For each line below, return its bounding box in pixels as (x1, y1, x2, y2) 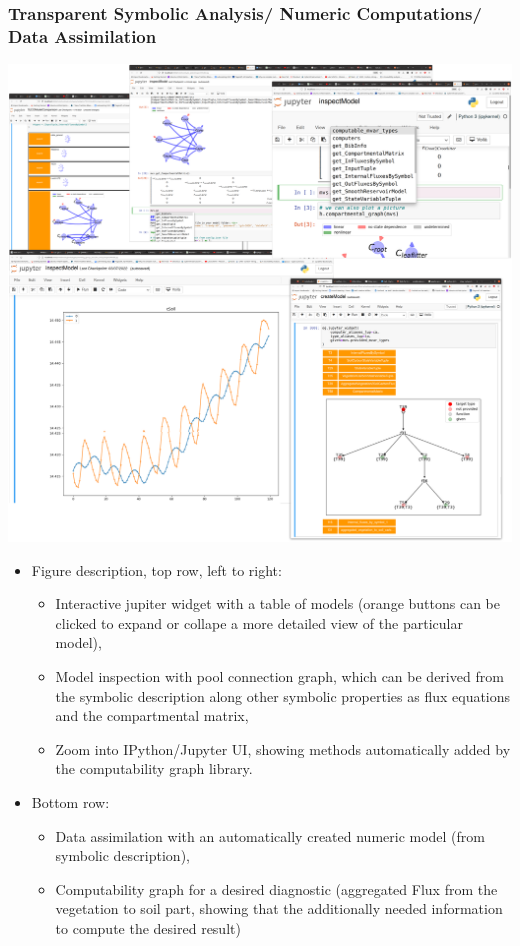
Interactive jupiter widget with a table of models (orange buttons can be (55, 593, 500, 614)
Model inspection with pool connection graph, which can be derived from (55, 666, 504, 687)
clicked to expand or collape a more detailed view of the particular (55, 612, 463, 633)
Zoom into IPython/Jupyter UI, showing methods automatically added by (55, 738, 511, 759)
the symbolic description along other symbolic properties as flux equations (55, 685, 511, 706)
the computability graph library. (55, 758, 253, 779)
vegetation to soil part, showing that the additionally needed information (55, 898, 503, 919)
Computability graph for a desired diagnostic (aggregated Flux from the (55, 878, 498, 899)
